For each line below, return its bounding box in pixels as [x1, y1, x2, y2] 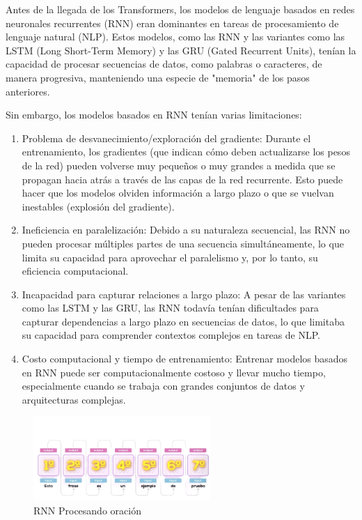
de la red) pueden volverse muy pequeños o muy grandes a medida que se [22, 158, 336, 172]
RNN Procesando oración [33, 503, 141, 517]
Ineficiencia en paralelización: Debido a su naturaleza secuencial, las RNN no [22, 222, 350, 237]
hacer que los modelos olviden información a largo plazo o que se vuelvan [22, 185, 334, 200]
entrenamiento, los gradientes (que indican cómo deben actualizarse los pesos [22, 144, 350, 159]
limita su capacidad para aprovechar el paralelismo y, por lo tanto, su [22, 250, 318, 264]
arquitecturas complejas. [22, 392, 126, 406]
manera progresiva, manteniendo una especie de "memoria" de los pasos [6, 70, 310, 84]
